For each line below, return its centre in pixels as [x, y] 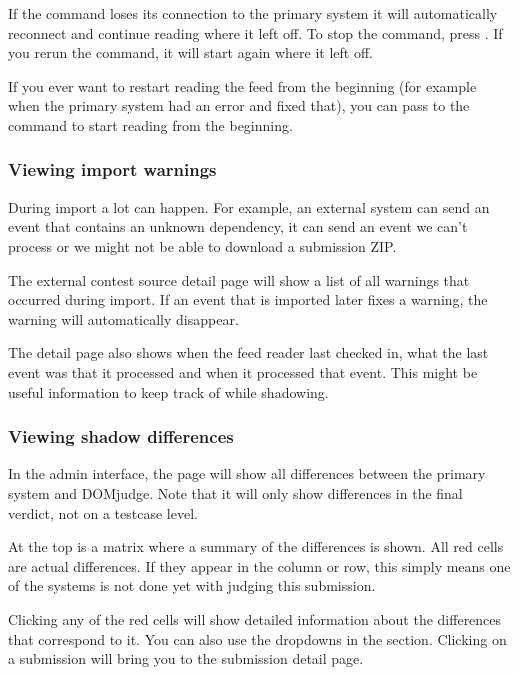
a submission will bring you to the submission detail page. [186, 658]
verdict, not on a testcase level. [103, 512]
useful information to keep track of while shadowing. [168, 391]
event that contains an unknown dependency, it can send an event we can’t [238, 226]
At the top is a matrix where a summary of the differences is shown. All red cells [256, 546]
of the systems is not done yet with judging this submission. [192, 585]
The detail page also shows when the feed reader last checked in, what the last [248, 352]
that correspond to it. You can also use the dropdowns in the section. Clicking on [257, 638]
